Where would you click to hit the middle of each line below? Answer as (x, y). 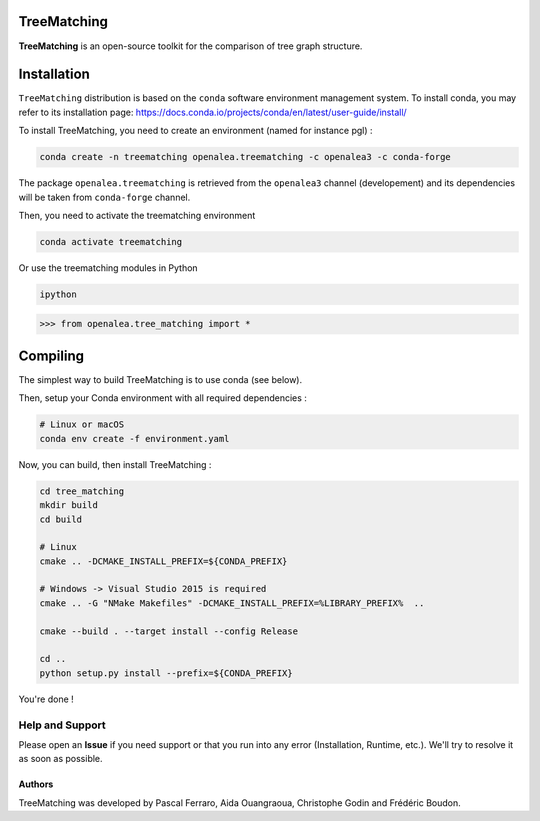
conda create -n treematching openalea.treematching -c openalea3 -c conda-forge (245, 157)
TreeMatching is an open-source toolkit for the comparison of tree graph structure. (190, 46)
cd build (61, 519)
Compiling (51, 355)
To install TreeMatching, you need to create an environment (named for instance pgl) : (196, 131)
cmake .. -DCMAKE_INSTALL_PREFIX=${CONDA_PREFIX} (163, 561)
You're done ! (46, 699)
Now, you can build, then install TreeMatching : (115, 464)
